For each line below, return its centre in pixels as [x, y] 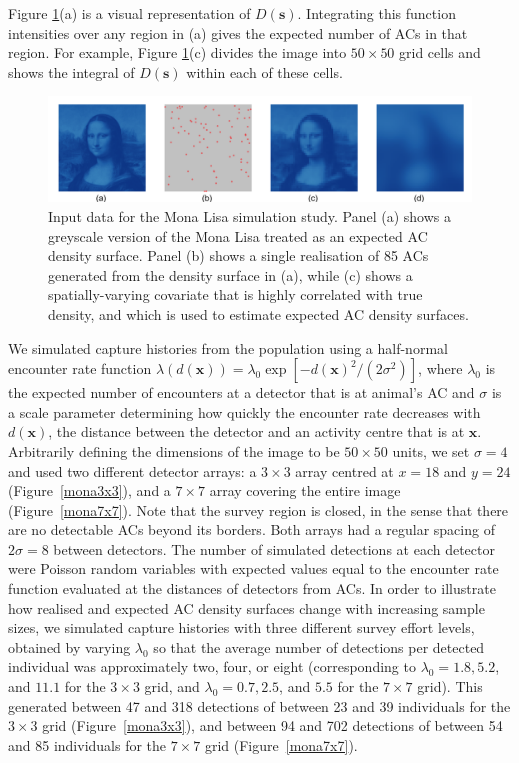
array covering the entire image [305, 490]
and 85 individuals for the [87, 744]
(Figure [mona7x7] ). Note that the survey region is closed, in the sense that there [258, 509]
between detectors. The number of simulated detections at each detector [274, 548]
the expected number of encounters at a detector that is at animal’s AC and [241, 392]
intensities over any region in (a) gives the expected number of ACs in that [238, 32]
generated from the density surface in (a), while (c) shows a [230, 274]
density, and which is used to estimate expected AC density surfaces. [258, 313]
